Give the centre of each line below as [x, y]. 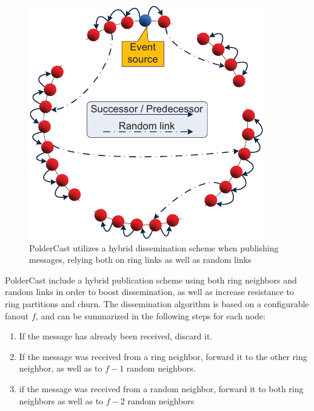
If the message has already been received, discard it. [116, 336]
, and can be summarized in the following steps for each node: [150, 315]
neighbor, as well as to [61, 368]
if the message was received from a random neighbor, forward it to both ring [161, 388]
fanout [17, 315]
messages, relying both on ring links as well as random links [140, 260]
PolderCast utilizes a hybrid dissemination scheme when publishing [154, 247]
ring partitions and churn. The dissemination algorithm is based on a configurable [157, 303]
